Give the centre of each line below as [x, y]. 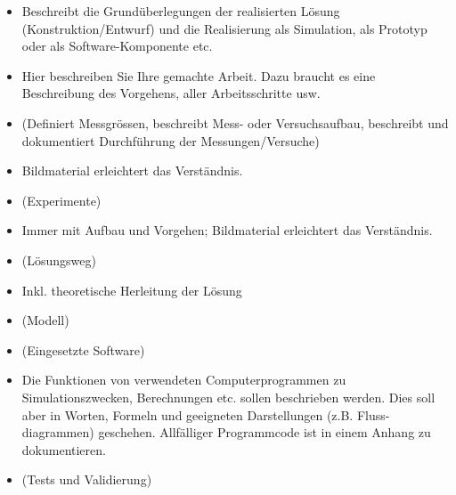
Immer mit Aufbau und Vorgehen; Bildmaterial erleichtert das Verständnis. [227, 230]
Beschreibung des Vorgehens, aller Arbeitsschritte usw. [171, 93]
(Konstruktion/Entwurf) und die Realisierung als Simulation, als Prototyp [224, 28]
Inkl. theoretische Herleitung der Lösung [132, 290]
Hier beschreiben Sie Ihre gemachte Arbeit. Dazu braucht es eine [199, 75]
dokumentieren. [64, 449]
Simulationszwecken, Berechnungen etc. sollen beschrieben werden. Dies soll [228, 397]
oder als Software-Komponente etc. [117, 46]
